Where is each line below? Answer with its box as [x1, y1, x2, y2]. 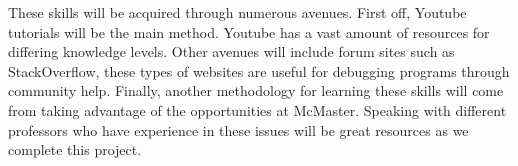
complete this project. [8, 139, 142, 160]
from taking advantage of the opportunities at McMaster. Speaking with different [8, 99, 507, 120]
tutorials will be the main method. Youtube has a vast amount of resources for [8, 21, 490, 42]
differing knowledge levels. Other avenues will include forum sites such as [8, 41, 455, 62]
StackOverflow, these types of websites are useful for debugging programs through [8, 60, 510, 81]
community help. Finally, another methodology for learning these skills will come [8, 80, 504, 101]
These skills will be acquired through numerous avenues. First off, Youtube [8, 2, 467, 22]
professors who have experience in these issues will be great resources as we [8, 119, 469, 140]
